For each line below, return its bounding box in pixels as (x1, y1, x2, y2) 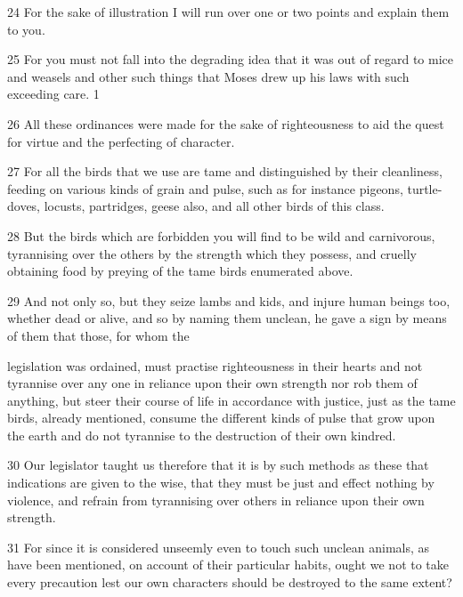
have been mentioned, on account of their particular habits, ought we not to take (7, 555, 450, 574)
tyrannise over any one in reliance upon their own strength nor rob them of (7, 374, 418, 392)
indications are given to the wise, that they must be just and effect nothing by (7, 473, 435, 492)
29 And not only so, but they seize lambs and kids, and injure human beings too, (7, 291, 451, 310)
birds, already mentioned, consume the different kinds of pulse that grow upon (7, 408, 435, 427)
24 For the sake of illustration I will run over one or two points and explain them (7, 3, 450, 20)
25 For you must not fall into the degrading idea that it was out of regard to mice (7, 50, 454, 69)
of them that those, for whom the (7, 326, 190, 344)
